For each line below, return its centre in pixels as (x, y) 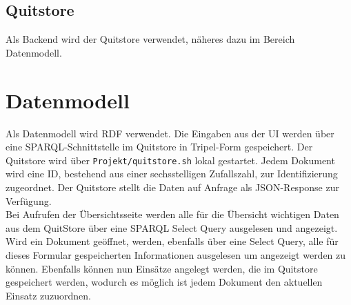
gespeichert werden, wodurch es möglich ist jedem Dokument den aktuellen (164, 282)
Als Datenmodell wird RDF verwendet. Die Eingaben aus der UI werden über (170, 133)
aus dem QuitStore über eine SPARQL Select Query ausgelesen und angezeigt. (172, 227)
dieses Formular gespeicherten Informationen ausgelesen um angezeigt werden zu (176, 254)
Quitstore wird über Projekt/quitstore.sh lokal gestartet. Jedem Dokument (170, 160)
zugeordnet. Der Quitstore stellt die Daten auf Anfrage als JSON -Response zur (172, 187)
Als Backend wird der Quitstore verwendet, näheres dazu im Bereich (150, 39)
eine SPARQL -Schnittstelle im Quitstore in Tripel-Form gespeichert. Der (159, 147)
